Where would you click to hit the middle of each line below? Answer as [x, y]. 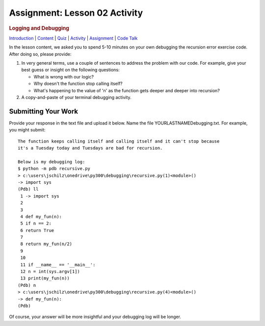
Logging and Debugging [39, 28]
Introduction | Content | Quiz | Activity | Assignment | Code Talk [73, 38]
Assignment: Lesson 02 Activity [76, 13]
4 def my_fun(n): [41, 216]
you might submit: [27, 130]
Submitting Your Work [44, 111]
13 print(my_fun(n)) [45, 278]
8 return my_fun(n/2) [46, 244]
